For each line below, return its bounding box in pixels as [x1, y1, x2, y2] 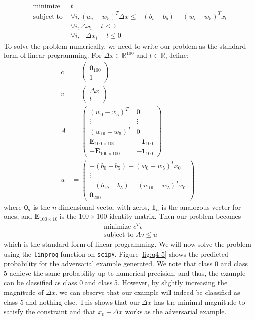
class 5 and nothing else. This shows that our [4, 296, 140, 307]
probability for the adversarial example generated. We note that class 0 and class [4, 258, 248, 268]
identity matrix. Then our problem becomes [109, 211, 241, 221]
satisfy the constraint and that [4, 306, 96, 317]
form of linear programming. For [4, 50, 102, 60]
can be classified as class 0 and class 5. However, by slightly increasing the [4, 277, 227, 288]
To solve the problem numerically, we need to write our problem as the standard [4, 40, 246, 51]
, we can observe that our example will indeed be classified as [55, 287, 240, 297]
